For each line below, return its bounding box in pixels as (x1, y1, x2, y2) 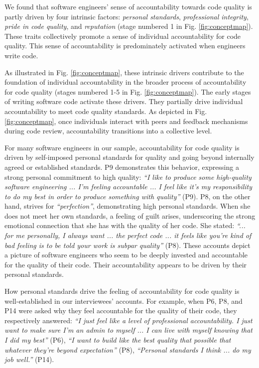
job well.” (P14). (4, 354, 54, 365)
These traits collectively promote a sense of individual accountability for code (4, 30, 241, 41)
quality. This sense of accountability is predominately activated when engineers (4, 40, 246, 51)
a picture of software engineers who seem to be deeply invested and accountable (4, 249, 248, 260)
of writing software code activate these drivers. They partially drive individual (4, 96, 243, 107)
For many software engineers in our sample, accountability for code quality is (4, 142, 240, 152)
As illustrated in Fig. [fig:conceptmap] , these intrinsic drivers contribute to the (4, 67, 244, 77)
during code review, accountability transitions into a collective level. (4, 125, 212, 136)
